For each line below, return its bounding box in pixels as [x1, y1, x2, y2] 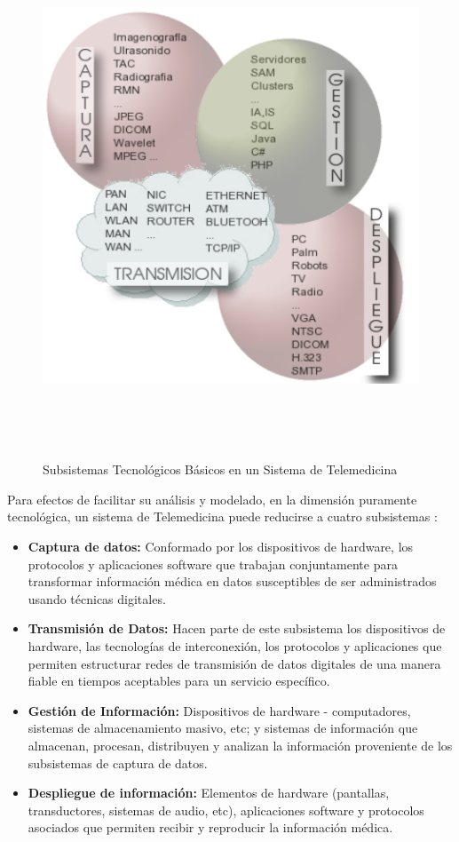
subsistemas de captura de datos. [28, 753, 208, 772]
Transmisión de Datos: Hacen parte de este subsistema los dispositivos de [28, 619, 446, 638]
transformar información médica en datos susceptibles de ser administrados [28, 572, 437, 591]
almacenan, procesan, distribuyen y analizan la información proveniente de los [28, 735, 453, 754]
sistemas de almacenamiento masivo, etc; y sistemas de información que [28, 719, 418, 737]
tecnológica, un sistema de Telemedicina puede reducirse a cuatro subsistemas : [7, 507, 438, 526]
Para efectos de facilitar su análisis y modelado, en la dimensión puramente [7, 489, 417, 508]
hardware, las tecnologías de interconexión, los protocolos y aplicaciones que [28, 636, 442, 655]
